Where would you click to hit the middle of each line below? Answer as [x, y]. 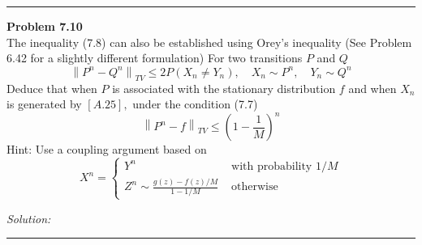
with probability [272, 166]
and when [372, 88]
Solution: [29, 218]
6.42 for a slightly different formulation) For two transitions [155, 58]
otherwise [255, 187]
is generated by [44, 104]
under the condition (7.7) [195, 104]
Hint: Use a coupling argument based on [107, 149]
